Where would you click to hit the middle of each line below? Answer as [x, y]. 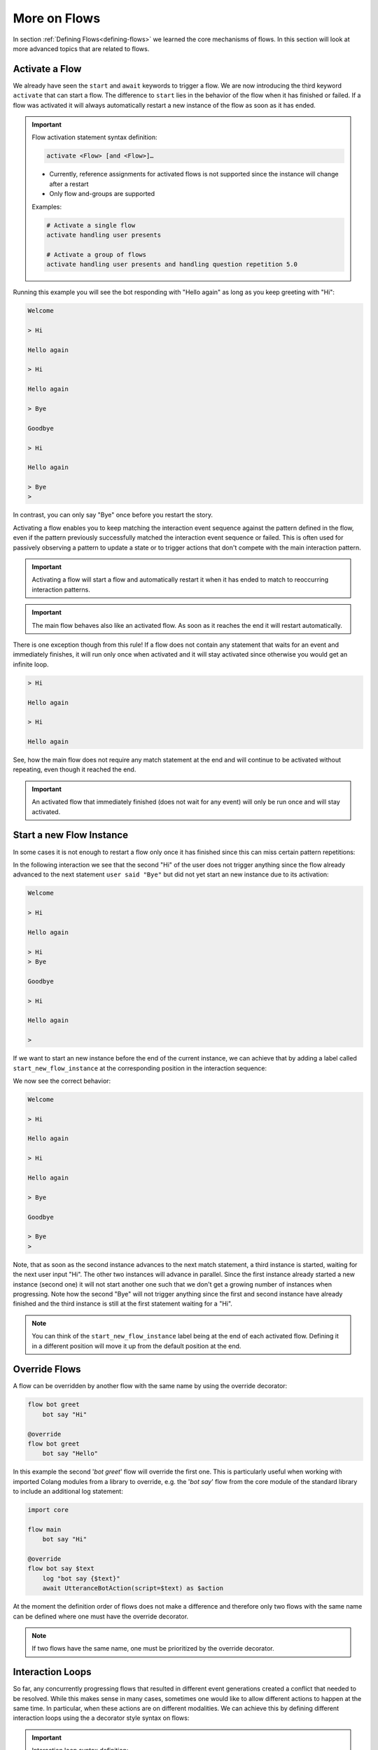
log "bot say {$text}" [81, 1578]
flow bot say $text [61, 1569]
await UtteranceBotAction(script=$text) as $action [133, 1588]
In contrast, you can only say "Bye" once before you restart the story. [113, 515]
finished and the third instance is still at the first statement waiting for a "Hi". [122, 1304]
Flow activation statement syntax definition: [94, 137]
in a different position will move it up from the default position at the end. [136, 1346]
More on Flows [57, 18]
